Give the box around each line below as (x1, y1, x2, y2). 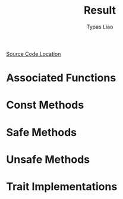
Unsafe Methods (6, 153, 90, 166)
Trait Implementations (6, 179, 118, 193)
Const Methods (6, 99, 84, 112)
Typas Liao (86, 23, 113, 30)
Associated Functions (6, 71, 116, 85)
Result (83, 4, 116, 17)
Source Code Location (6, 50, 61, 57)
